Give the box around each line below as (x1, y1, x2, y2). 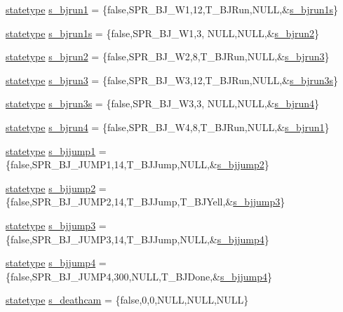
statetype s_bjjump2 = (6, 180, 107, 195)
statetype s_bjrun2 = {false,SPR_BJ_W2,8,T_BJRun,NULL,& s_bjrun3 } (6, 49, 330, 64)
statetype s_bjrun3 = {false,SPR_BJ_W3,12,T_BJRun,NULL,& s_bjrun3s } (6, 72, 339, 87)
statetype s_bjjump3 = (6, 217, 107, 232)
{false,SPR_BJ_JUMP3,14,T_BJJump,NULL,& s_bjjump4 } (6, 231, 269, 246)
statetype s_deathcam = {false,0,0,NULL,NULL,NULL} (6, 292, 249, 307)
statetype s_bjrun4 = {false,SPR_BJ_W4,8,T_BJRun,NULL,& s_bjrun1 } (6, 119, 330, 134)
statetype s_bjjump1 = (6, 143, 107, 158)
